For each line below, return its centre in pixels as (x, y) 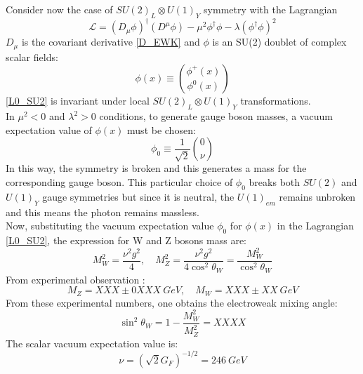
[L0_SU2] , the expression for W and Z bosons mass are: (126, 240)
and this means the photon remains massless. (103, 212)
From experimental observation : (75, 279)
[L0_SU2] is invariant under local (78, 101)
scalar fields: (32, 56)
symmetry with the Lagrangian (271, 9)
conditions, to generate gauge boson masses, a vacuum (216, 116)
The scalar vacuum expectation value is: (92, 343)
